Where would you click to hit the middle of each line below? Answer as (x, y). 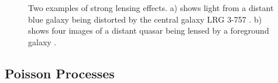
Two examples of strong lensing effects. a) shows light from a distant (151, 8)
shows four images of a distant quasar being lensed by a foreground (149, 30)
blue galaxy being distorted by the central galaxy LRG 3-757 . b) (145, 19)
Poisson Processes (60, 73)
